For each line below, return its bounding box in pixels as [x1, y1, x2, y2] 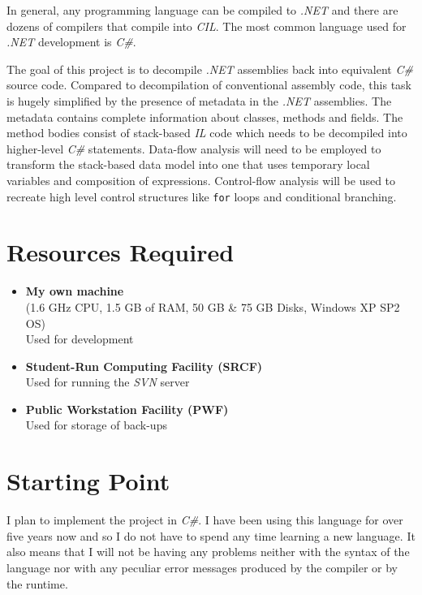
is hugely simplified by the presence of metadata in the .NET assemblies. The [6, 92, 392, 109]
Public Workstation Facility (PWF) [25, 400, 229, 417]
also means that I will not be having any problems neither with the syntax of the [6, 543, 410, 560]
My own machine [25, 282, 124, 300]
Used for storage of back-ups [25, 416, 167, 433]
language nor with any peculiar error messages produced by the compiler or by [6, 558, 398, 576]
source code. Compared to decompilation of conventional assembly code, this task [6, 76, 411, 93]
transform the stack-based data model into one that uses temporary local [6, 156, 370, 173]
